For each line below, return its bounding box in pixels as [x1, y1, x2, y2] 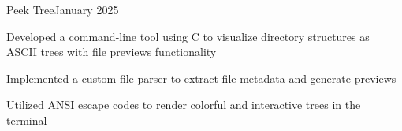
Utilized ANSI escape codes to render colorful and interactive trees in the [6, 96, 361, 113]
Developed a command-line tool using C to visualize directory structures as [6, 28, 370, 44]
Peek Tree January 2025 [6, 2, 119, 17]
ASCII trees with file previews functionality [6, 43, 217, 60]
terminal [6, 111, 47, 128]
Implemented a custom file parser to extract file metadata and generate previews [6, 69, 396, 86]
